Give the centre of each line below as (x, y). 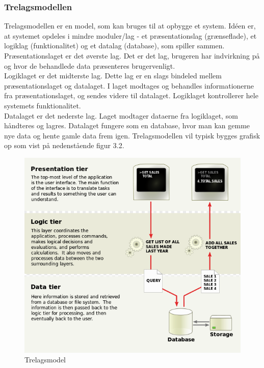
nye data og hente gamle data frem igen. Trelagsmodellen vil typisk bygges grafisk (132, 135)
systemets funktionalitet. (43, 105)
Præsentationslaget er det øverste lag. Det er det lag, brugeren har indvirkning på (132, 55)
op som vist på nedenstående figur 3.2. (64, 145)
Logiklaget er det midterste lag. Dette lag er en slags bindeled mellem (113, 76)
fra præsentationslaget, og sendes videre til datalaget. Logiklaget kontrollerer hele (131, 95)
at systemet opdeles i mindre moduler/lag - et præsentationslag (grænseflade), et (130, 35)
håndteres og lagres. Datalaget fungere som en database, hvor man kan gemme (127, 125)
